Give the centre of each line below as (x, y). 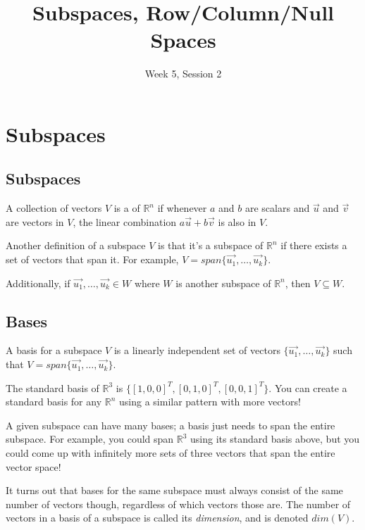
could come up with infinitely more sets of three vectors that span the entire (171, 453)
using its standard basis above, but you (275, 439)
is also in (237, 221)
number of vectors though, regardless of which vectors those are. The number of (178, 504)
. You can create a (308, 387)
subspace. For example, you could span (90, 439)
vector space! (33, 466)
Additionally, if (38, 283)
